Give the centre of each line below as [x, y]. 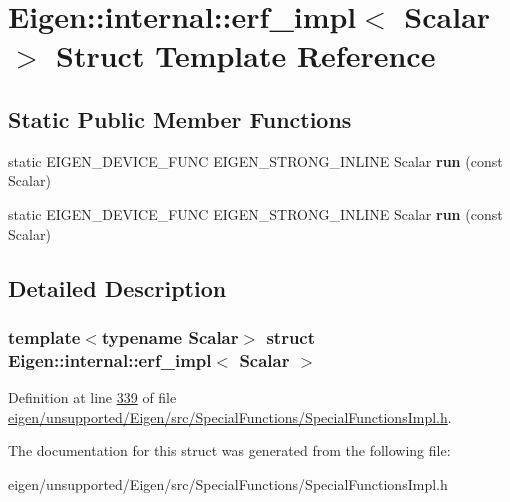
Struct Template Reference [246, 55]
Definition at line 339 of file [92, 397]
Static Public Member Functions [180, 118]
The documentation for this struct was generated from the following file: [229, 450]
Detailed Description [117, 287]
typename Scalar [170, 336]
